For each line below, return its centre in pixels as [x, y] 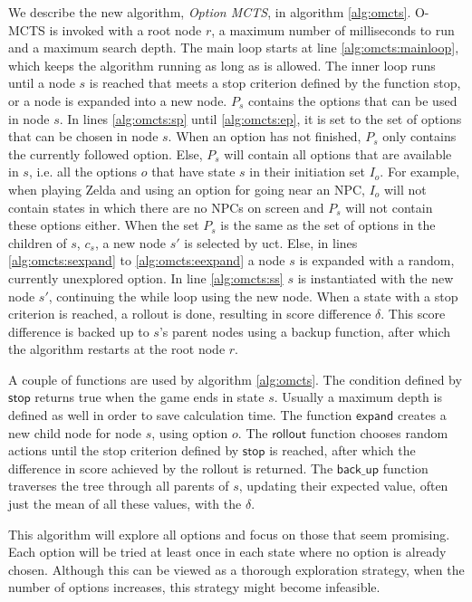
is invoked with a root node [125, 29]
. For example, [420, 172]
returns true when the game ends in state [149, 397]
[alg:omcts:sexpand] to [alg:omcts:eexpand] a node [147, 260]
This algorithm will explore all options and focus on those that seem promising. [229, 534]
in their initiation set [307, 172]
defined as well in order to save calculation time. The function [180, 415]
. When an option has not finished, [265, 136]
